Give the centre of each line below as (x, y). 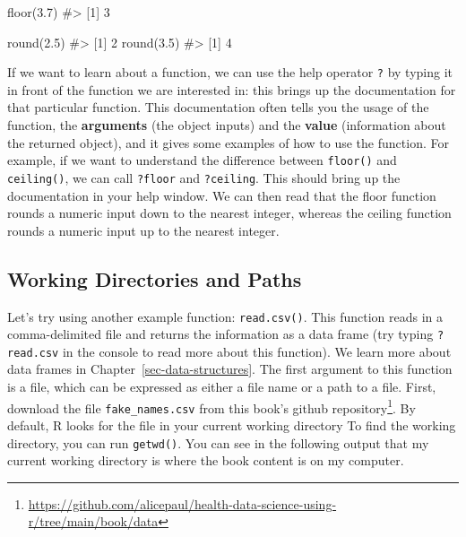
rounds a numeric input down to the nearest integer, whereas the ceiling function (229, 213)
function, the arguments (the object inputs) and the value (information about (227, 125)
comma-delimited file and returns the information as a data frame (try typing (220, 334)
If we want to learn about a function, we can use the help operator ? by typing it (230, 72)
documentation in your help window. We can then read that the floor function (222, 195)
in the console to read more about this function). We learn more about (257, 351)
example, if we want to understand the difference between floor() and (202, 160)
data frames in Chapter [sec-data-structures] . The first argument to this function (230, 369)
